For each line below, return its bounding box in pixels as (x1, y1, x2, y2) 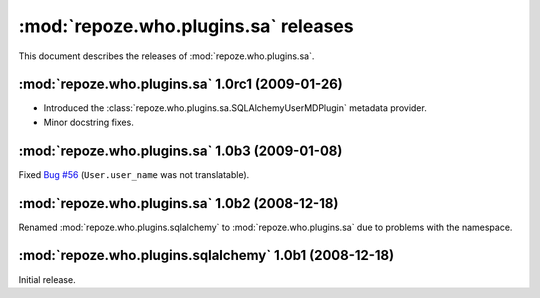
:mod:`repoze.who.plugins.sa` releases (18, 15, 354, 37)
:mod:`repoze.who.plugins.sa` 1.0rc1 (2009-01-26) (18, 76, 344, 93)
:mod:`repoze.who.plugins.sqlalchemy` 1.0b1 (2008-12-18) (18, 247, 395, 264)
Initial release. (18, 273, 76, 285)
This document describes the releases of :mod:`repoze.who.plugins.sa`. (18, 50, 315, 62)
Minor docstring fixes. (43, 116, 134, 128)
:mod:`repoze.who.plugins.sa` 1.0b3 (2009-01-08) (18, 142, 343, 159)
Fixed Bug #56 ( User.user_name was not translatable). (18, 168, 250, 180)
